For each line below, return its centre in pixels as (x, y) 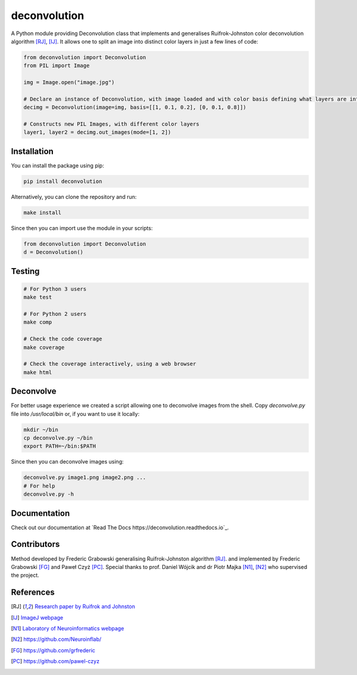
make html (38, 372)
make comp (38, 322)
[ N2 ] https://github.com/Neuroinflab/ (56, 639)
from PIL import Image (57, 66)
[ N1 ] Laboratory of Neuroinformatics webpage (68, 629)
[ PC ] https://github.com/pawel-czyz (55, 661)
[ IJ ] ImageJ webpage (37, 617)
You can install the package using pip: (57, 165)
